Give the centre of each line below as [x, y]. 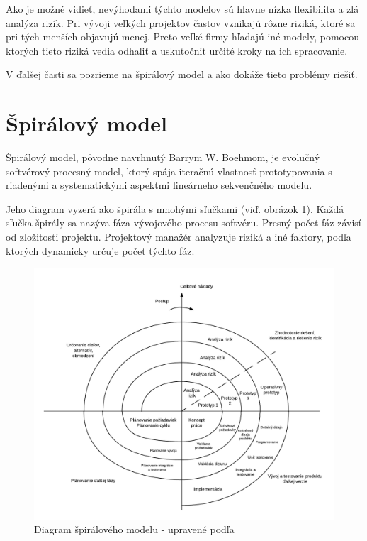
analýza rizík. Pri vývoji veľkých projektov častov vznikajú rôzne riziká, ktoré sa [181, 22]
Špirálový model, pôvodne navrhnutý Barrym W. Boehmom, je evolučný [163, 157]
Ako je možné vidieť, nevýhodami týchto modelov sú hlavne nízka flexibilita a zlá [182, 9]
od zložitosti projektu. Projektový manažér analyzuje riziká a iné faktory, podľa [179, 237]
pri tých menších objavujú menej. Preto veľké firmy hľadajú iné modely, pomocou [182, 37]
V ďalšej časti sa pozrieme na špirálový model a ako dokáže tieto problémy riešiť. [182, 74]
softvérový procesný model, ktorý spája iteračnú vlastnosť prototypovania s [169, 171]
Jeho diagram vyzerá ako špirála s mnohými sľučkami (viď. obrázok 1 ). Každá [175, 208]
